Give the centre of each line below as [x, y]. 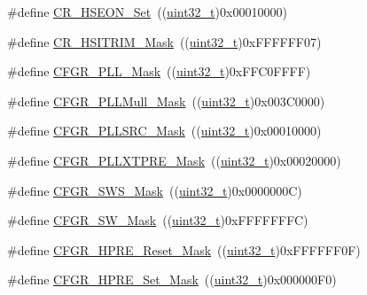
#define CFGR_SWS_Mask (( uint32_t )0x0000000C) [155, 190]
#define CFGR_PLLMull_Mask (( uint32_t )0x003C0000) [166, 101]
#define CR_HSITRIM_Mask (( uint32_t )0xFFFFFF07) [164, 41]
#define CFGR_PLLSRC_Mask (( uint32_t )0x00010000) [164, 131]
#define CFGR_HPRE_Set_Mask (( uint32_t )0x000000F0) [172, 279]
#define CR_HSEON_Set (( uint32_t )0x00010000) [147, 12]
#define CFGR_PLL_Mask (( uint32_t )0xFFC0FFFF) [159, 71]
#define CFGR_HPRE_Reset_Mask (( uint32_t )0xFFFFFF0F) [184, 249]
